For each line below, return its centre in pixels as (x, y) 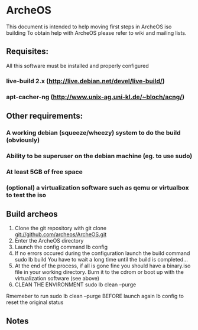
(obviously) (23, 140)
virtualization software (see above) (57, 279)
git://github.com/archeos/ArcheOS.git (61, 234)
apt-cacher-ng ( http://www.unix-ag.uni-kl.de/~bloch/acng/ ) (95, 97)
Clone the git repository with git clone (61, 228)
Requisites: (27, 52)
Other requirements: (45, 116)
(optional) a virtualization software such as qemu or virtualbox (98, 188)
